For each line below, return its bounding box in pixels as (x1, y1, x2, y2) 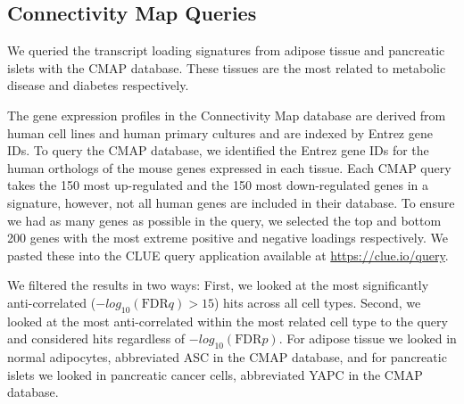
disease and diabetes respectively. (7, 76, 189, 95)
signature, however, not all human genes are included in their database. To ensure (7, 193, 455, 211)
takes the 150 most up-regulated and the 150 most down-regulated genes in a (7, 176, 429, 194)
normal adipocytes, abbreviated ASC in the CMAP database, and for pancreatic (7, 348, 447, 367)
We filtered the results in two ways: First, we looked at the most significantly (7, 276, 429, 294)
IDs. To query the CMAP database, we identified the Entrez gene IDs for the (7, 141, 429, 160)
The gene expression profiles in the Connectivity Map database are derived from (7, 105, 446, 124)
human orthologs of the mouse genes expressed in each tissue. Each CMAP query (7, 158, 452, 177)
